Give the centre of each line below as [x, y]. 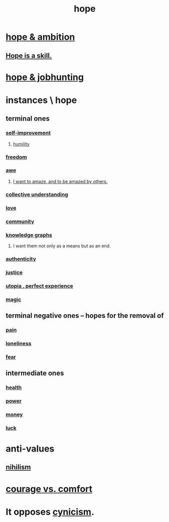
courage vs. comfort [49, 489]
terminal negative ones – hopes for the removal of [85, 316]
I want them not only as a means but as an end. [62, 246]
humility [21, 144]
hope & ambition [40, 37]
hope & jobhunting [45, 77]
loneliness [19, 343]
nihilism [18, 467]
